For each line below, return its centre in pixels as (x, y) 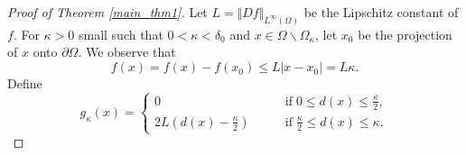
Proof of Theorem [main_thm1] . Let (107, 12)
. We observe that (127, 52)
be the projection (405, 34)
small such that (121, 34)
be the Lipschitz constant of (381, 12)
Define (25, 83)
